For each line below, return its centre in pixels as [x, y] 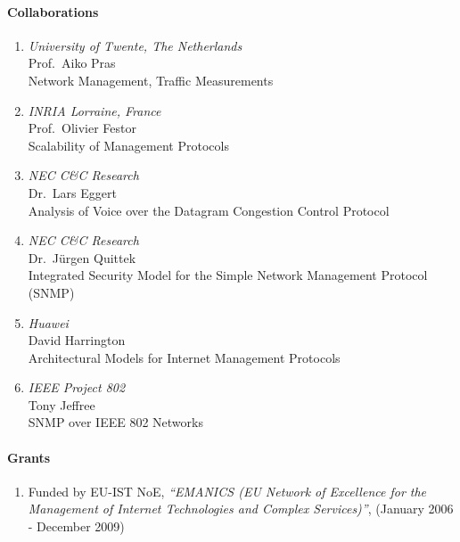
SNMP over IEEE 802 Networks [115, 422]
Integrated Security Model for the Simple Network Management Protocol [228, 275]
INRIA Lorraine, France [94, 110]
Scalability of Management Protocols [128, 145]
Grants [29, 457]
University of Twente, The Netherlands [135, 45]
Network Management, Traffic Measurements [151, 80]
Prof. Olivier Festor [82, 128]
